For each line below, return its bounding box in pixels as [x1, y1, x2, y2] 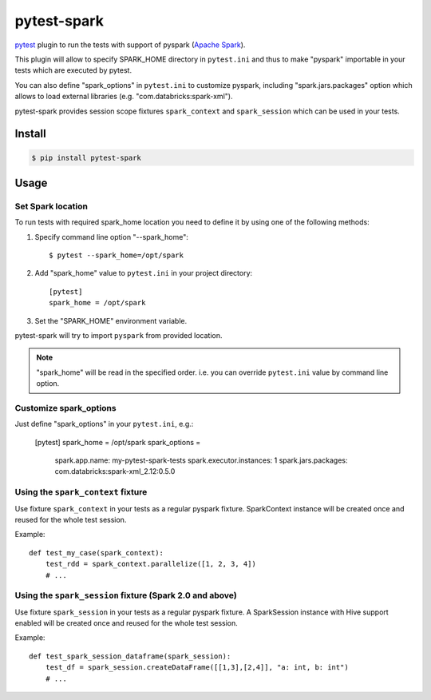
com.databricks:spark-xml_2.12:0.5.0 [54, 467, 176, 476]
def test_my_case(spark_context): [29, 548, 164, 557]
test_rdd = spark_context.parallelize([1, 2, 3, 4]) [45, 559, 257, 569]
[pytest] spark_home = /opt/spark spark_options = [34, 437, 201, 447]
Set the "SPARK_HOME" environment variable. [34, 316, 188, 325]
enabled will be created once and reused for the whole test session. [14, 618, 239, 628]
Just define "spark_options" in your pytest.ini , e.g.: [14, 420, 194, 429]
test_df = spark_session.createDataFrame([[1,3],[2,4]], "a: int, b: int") [45, 663, 349, 672]
